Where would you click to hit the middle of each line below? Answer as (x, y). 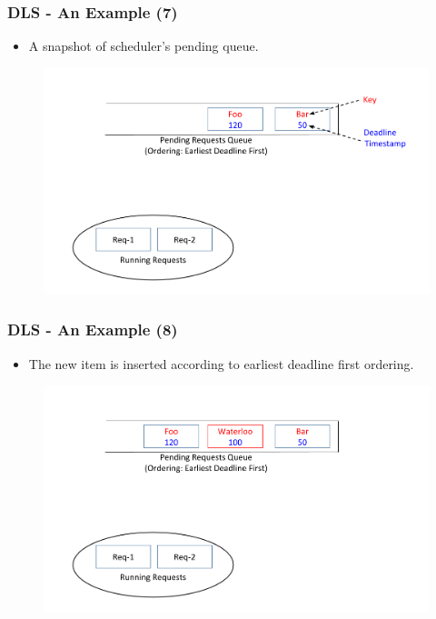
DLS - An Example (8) (93, 329)
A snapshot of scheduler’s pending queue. (144, 46)
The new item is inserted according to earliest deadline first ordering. (221, 363)
